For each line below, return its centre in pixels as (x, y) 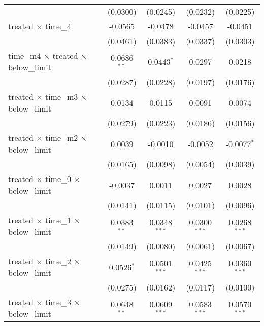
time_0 (58, 179)
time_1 (58, 220)
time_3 (58, 302)
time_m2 (61, 138)
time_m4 (25, 56)
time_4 (58, 26)
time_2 (58, 261)
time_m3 (61, 97)
